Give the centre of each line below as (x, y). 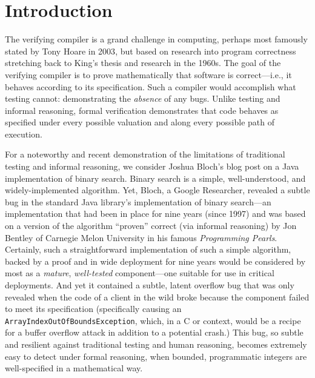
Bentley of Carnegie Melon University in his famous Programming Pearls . (141, 237)
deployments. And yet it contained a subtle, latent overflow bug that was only (150, 285)
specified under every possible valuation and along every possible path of (140, 122)
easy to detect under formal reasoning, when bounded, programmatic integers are (156, 356)
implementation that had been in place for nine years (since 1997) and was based (155, 214)
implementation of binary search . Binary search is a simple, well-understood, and (155, 178)
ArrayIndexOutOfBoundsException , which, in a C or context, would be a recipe (153, 320)
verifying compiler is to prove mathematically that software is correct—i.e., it (148, 74)
